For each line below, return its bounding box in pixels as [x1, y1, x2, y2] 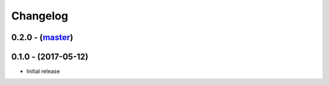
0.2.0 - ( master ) [11, 32, 74, 42]
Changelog [11, 9, 68, 22]
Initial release [26, 67, 60, 75]
